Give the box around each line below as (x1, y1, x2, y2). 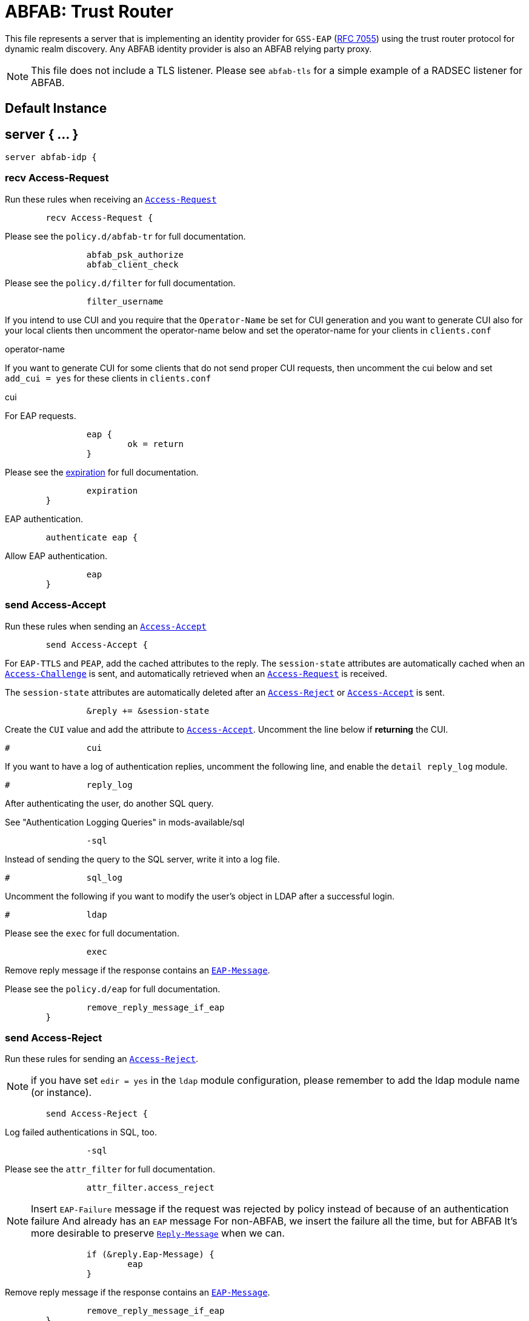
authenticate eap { (45, 532, 138, 542)
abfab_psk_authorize (86, 249, 184, 260)
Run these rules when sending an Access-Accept (5, 620, 207, 631)
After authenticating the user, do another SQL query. (5, 798, 214, 808)
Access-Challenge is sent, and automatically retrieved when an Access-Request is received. (5, 668, 387, 679)
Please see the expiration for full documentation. (5, 466, 199, 477)
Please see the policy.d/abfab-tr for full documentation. (5, 230, 246, 241)
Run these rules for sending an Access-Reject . (5, 1054, 199, 1064)
